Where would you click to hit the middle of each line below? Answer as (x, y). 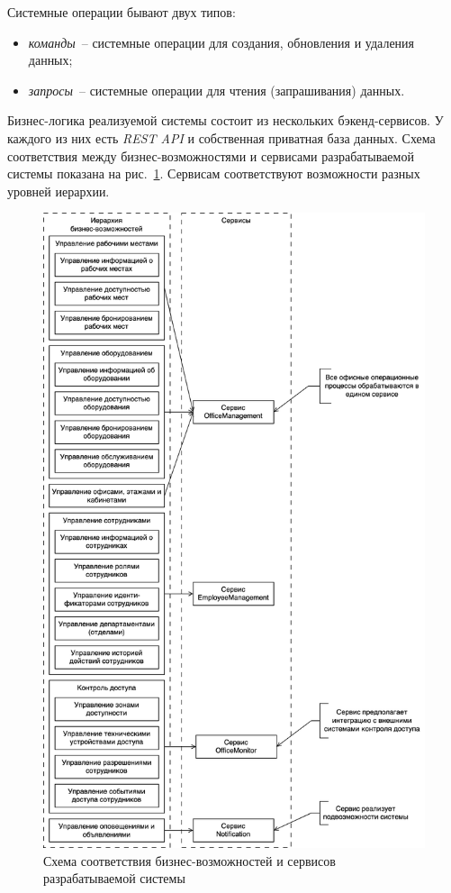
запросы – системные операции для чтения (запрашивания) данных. (216, 90)
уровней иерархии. (59, 191)
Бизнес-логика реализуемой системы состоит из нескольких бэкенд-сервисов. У (225, 120)
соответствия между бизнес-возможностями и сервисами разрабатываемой (211, 155)
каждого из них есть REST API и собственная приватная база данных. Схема (221, 137)
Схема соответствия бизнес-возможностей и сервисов (189, 860)
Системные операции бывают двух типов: (122, 12)
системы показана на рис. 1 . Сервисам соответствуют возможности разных (214, 173)
